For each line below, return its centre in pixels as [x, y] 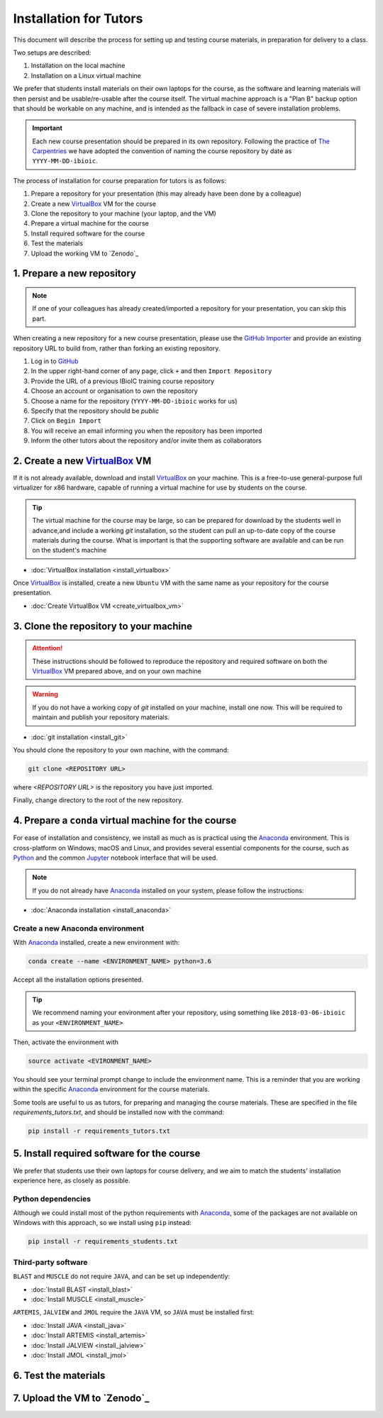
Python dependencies [52, 1199]
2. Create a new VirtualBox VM [82, 461]
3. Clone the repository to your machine [103, 626]
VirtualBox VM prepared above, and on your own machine [117, 671]
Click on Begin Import [66, 421]
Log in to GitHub [55, 361]
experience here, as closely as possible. [72, 1180]
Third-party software [50, 1262]
